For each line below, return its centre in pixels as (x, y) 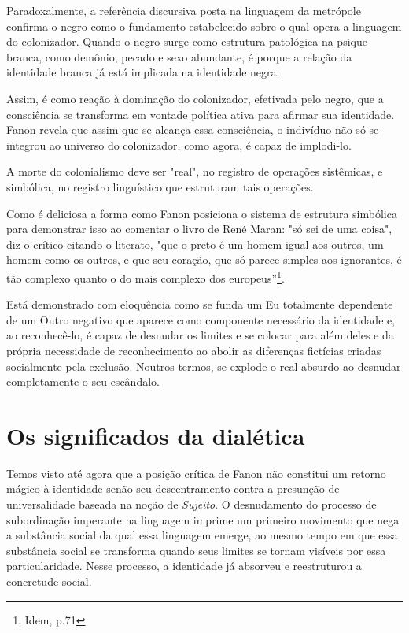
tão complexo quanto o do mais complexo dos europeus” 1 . (146, 276)
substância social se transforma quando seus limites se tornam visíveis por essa (196, 550)
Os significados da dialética (156, 435)
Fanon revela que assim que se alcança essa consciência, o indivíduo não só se (193, 130)
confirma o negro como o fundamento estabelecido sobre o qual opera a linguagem (204, 26)
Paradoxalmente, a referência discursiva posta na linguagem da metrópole (184, 10)
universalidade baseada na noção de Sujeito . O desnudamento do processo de (192, 504)
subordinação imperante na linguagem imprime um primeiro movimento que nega (203, 519)
